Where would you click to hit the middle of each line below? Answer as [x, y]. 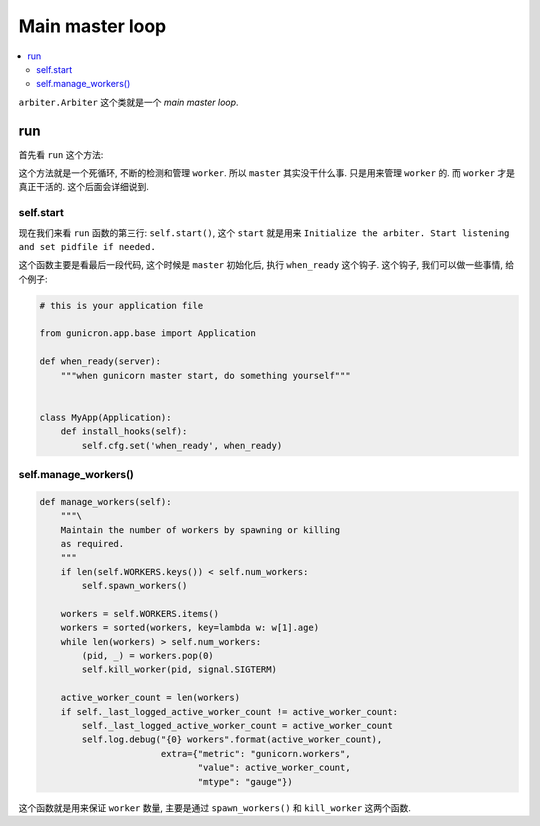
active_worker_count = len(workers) [150, 698]
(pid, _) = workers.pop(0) [147, 656]
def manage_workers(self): [105, 501]
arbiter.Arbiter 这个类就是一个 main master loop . [128, 102]
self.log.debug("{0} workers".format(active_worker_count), [232, 739]
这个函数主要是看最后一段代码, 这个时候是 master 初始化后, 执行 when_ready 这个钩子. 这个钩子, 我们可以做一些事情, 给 [266, 265]
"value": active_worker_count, [274, 768]
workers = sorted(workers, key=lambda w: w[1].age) [190, 628]
